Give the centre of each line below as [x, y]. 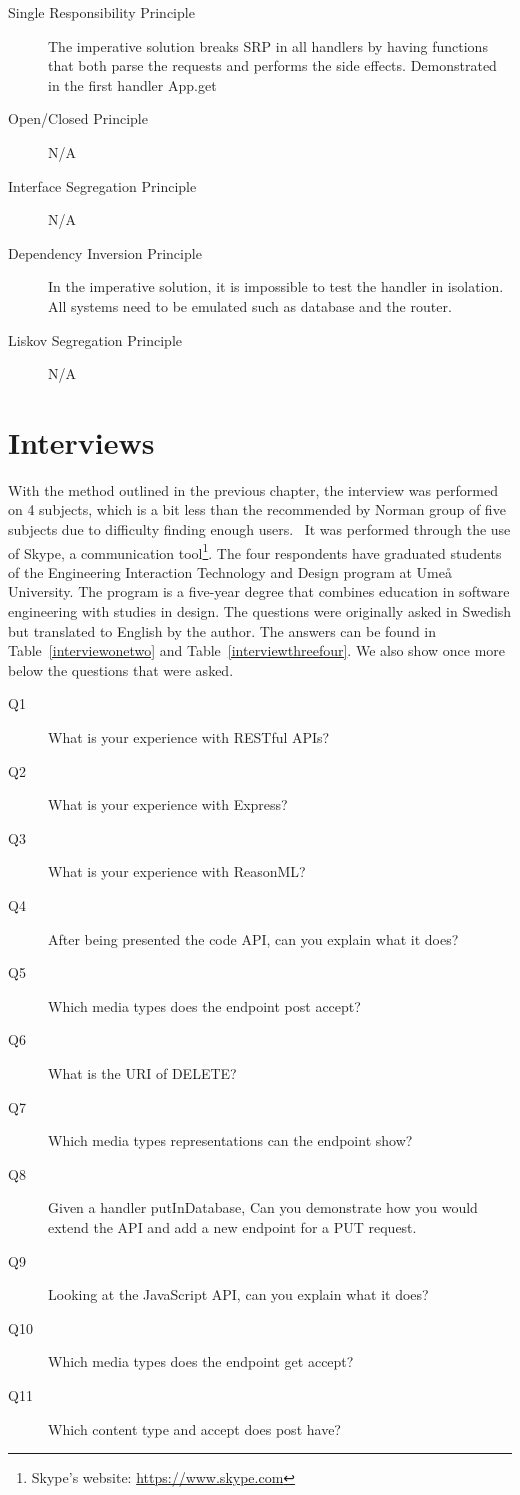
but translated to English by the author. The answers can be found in [222, 630]
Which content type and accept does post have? [194, 1428]
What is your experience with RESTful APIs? [189, 737]
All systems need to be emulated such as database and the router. [250, 305]
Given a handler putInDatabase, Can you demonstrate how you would [263, 1207]
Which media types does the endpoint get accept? [201, 1361]
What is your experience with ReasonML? [177, 871]
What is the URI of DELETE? [142, 1072]
